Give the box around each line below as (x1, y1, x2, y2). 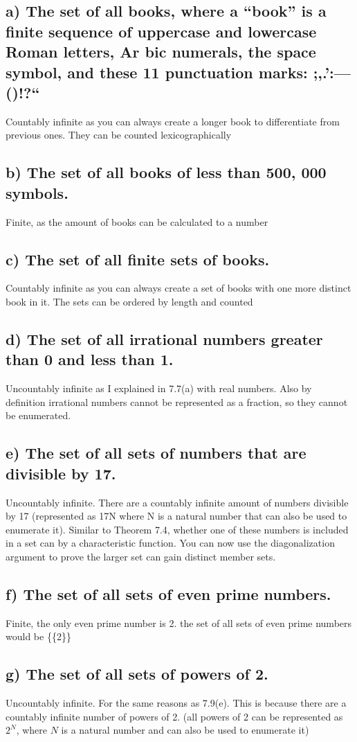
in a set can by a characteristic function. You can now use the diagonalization (6, 536, 335, 550)
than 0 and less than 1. (6, 348, 174, 370)
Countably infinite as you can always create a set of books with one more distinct (6, 281, 351, 295)
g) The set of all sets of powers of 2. (6, 663, 268, 684)
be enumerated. (6, 408, 71, 423)
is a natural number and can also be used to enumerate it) (61, 723, 309, 737)
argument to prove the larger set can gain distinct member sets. (6, 549, 276, 563)
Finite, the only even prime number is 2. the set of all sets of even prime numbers (6, 615, 352, 630)
